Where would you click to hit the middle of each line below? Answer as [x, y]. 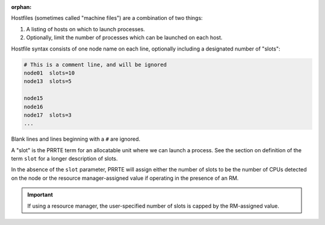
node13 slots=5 [48, 82]
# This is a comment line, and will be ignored [95, 64]
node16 [33, 106]
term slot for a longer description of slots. [64, 159]
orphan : [21, 7]
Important [40, 195]
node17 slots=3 [48, 115]
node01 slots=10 [49, 73]
